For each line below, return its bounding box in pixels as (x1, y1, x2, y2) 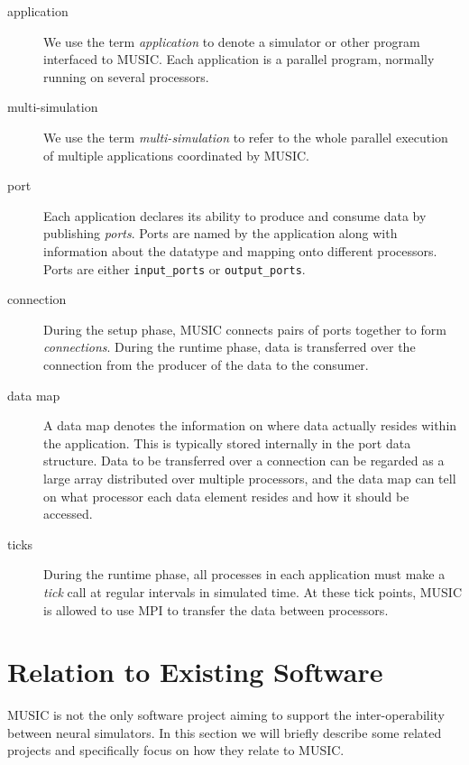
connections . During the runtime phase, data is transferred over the (43, 337, 416, 356)
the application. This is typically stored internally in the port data (43, 433, 411, 452)
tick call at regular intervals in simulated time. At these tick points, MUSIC (43, 582, 463, 601)
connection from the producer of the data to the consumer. (43, 355, 369, 373)
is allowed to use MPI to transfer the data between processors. (43, 600, 389, 619)
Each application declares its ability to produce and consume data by (43, 206, 427, 225)
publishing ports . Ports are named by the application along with (43, 224, 398, 243)
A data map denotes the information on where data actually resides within (43, 416, 457, 435)
